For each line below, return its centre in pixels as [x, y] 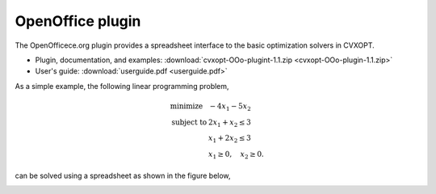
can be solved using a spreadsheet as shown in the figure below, [123, 175]
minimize [187, 106]
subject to [189, 122]
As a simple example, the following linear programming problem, [122, 86]
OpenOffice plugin [78, 21]
